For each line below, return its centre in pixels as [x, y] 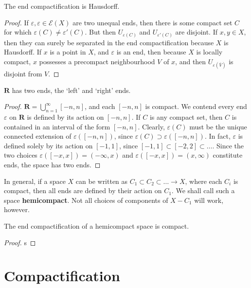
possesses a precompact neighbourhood [97, 61]
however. [17, 209]
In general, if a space [35, 181]
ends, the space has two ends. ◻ [52, 165]
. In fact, [217, 136]
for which [18, 32]
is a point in [68, 52]
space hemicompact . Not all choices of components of [86, 200]
